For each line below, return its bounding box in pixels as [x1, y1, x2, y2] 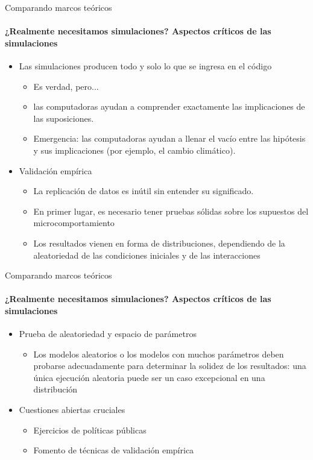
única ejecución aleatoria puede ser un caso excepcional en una [33, 371, 265, 383]
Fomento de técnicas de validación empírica [33, 444, 194, 456]
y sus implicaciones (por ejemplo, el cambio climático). [33, 143, 236, 156]
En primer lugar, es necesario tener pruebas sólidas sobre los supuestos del [33, 204, 309, 217]
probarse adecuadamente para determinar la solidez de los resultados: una [33, 359, 306, 372]
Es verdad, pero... [33, 80, 99, 92]
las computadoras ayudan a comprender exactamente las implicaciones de [33, 100, 305, 113]
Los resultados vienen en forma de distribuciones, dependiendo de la [33, 236, 285, 249]
